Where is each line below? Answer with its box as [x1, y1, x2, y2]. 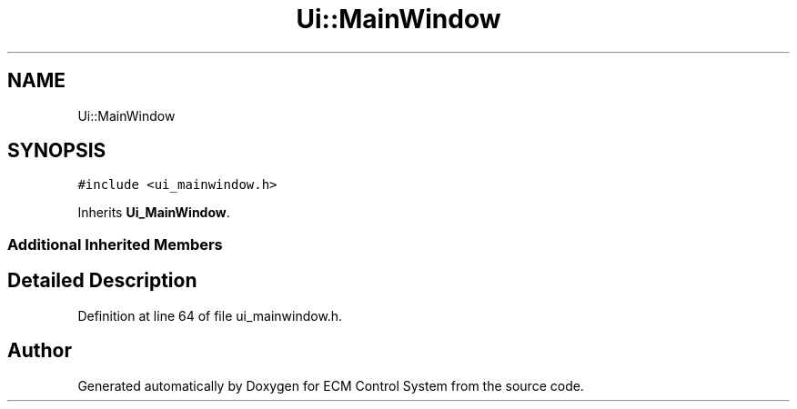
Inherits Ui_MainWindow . [77, 204, 230, 221]
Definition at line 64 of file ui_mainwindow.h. [77, 307, 343, 324]
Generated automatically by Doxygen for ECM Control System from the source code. [77, 377, 584, 394]
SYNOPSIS [7, 139, 106, 163]
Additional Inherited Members [7, 234, 223, 254]
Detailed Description [7, 269, 197, 293]
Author [7, 339, 72, 363]
